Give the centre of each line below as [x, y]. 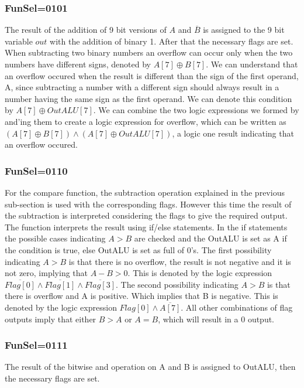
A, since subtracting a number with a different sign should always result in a [142, 87]
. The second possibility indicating [177, 284]
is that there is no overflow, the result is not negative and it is [180, 261]
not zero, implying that [46, 273]
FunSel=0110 [36, 170]
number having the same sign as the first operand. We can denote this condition [148, 98]
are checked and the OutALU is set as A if [210, 238]
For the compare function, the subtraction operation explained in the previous [145, 192]
